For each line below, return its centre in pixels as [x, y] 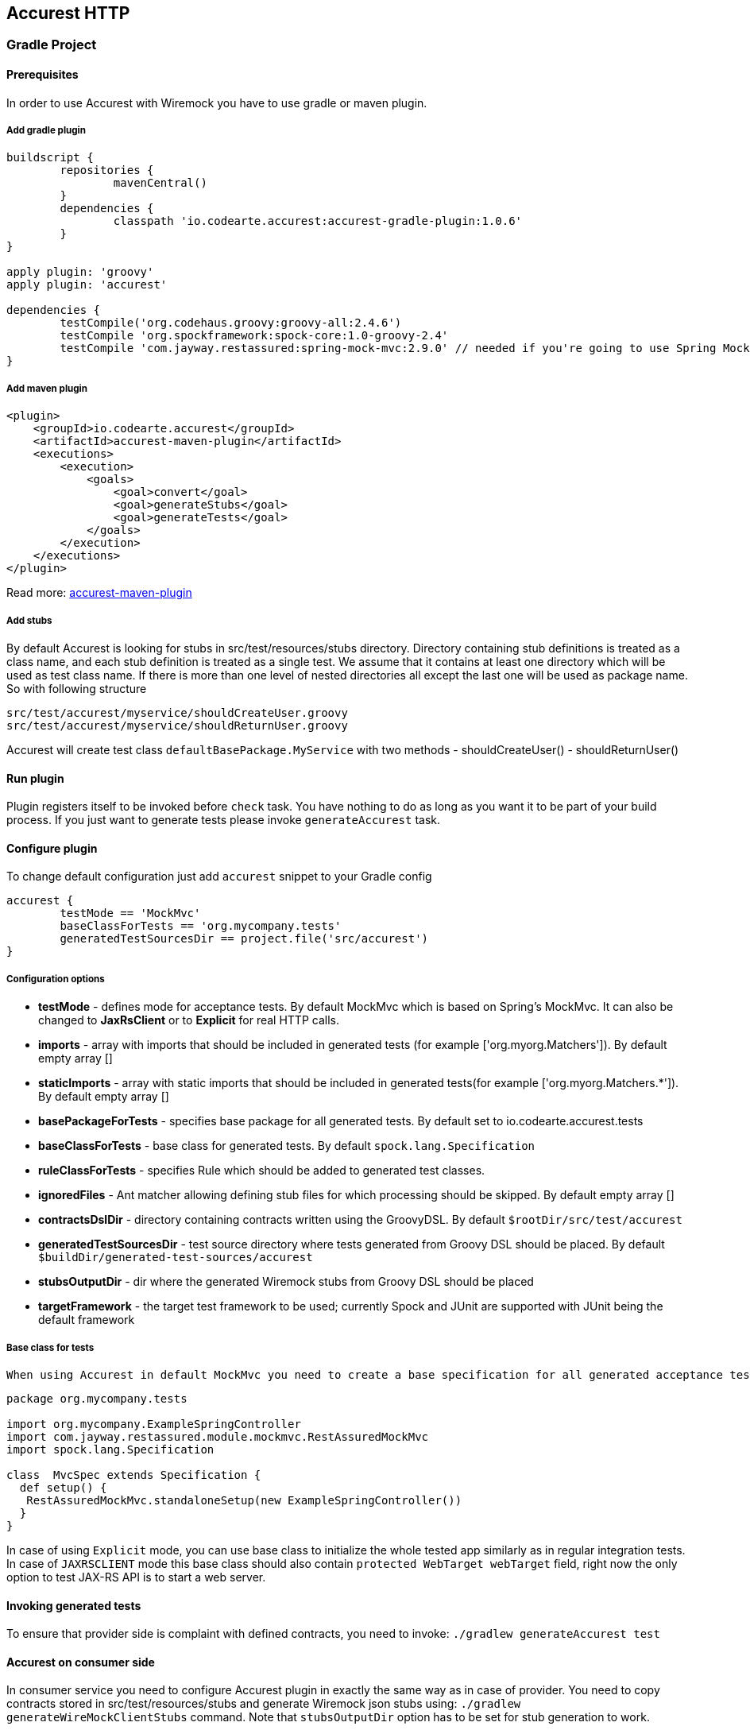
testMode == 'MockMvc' [130, 913]
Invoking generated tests [74, 1605]
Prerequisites [43, 75]
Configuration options [56, 979]
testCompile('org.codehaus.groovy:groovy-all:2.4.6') [231, 323]
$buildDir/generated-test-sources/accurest [176, 1258]
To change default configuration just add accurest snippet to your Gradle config [219, 877]
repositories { [107, 170]
